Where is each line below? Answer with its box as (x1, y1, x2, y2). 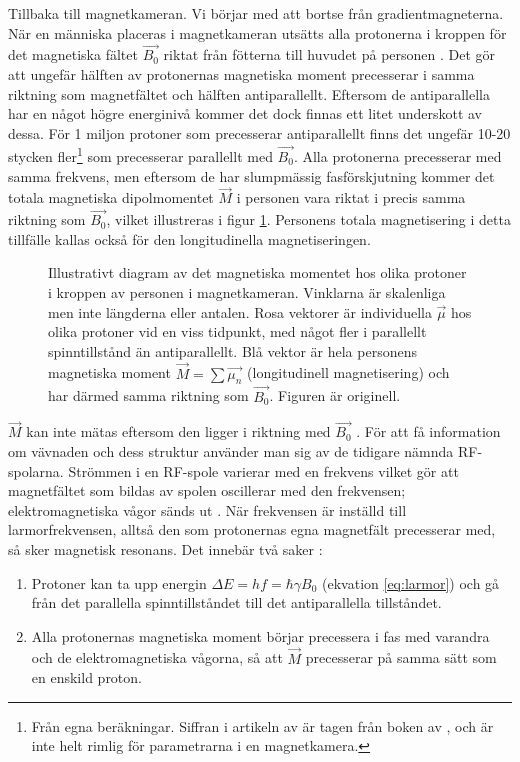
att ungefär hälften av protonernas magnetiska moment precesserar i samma (8, 64, 475, 84)
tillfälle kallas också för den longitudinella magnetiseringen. (8, 228, 371, 249)
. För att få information (356, 421, 501, 442)
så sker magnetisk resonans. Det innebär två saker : (8, 539, 323, 560)
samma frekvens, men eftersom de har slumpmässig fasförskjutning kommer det (8, 165, 495, 186)
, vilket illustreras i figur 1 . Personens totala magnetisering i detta (106, 209, 511, 230)
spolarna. (8, 460, 64, 481)
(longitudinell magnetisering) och (247, 362, 450, 383)
